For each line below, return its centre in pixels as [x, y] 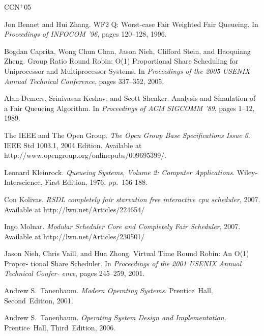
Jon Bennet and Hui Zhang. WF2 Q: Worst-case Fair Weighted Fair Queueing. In [131, 24]
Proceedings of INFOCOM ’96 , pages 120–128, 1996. [85, 34]
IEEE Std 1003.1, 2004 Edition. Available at [73, 145]
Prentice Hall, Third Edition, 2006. [60, 327]
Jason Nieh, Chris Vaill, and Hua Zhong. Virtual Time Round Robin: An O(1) [127, 253]
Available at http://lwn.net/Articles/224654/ [75, 209]
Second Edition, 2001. [39, 300]
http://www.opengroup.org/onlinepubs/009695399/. [85, 155]
